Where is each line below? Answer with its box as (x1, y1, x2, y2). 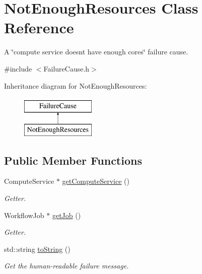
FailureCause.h (43, 63, 90, 74)
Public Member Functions (4, 152, 142, 168)
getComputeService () (62, 176, 129, 186)
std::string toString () (4, 243, 71, 254)
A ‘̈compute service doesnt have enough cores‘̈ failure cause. (4, 46, 188, 57)
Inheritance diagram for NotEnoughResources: (4, 80, 147, 91)
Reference (4, 17, 74, 38)
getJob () (52, 210, 81, 220)
